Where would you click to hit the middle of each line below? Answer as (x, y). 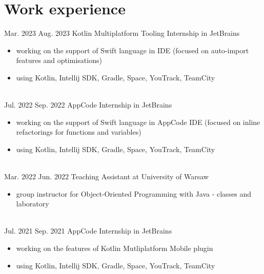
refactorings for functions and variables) (79, 132)
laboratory (33, 204)
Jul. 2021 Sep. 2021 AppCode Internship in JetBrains (88, 231)
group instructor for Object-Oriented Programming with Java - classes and (134, 193)
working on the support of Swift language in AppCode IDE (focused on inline (138, 122)
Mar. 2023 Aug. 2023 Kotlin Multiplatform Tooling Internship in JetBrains (122, 33)
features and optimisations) (59, 60)
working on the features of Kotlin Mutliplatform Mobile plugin (115, 248)
